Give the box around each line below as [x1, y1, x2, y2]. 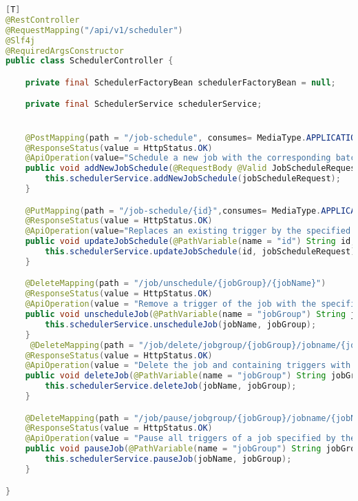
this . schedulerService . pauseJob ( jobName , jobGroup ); [45, 454, 292, 464]
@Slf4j [6, 35, 35, 45]
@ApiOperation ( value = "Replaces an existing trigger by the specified [25, 226, 351, 236]
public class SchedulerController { [6, 56, 173, 66]
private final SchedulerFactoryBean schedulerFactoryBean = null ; [25, 77, 336, 88]
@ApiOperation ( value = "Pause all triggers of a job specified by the [25, 433, 356, 444]
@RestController [6, 14, 80, 25]
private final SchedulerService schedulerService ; [25, 99, 262, 110]
